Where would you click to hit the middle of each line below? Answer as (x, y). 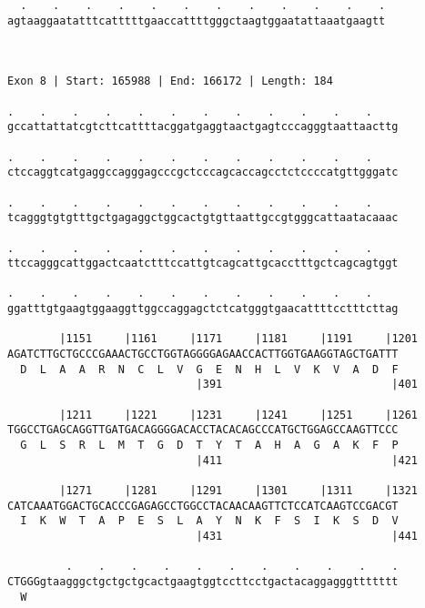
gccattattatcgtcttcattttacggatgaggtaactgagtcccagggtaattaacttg (203, 127)
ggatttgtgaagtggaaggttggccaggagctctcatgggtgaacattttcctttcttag (203, 309)
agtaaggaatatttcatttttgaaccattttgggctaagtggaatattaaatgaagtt (197, 20)
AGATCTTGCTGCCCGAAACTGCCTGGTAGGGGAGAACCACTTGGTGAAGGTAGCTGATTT (203, 355)
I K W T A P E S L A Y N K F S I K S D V (209, 521)
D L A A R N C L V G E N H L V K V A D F (209, 369)
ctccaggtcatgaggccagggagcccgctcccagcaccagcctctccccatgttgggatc (203, 172)
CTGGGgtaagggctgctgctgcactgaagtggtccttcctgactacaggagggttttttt (203, 581)
